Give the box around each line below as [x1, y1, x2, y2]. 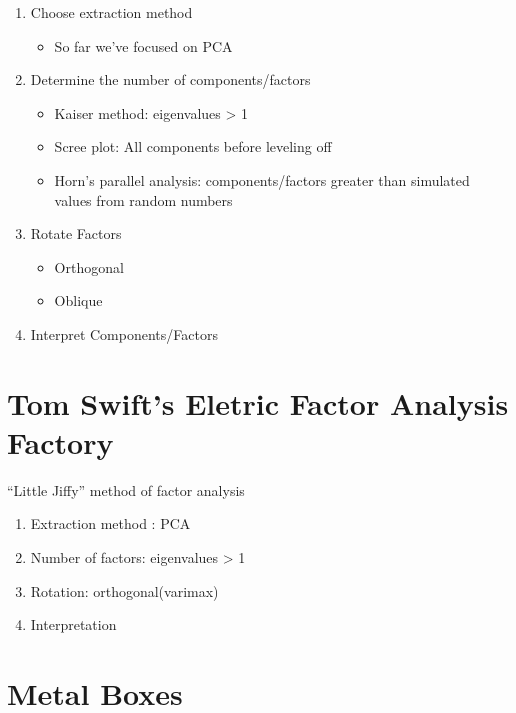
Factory [7, 421, 114, 462]
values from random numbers [54, 189, 233, 210]
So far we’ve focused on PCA [54, 35, 233, 56]
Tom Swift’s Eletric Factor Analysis [7, 382, 509, 423]
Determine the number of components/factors [30, 69, 311, 90]
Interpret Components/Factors [30, 323, 218, 344]
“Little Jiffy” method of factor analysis [7, 479, 245, 500]
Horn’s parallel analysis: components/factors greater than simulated [54, 169, 470, 190]
